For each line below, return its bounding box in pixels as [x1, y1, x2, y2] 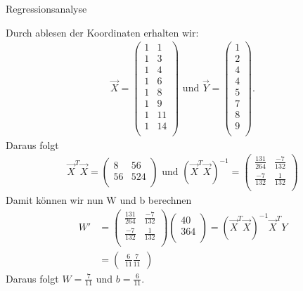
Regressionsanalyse [6, 1, 87, 15]
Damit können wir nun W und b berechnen [6, 193, 192, 207]
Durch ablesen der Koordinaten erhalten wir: [6, 25, 199, 39]
